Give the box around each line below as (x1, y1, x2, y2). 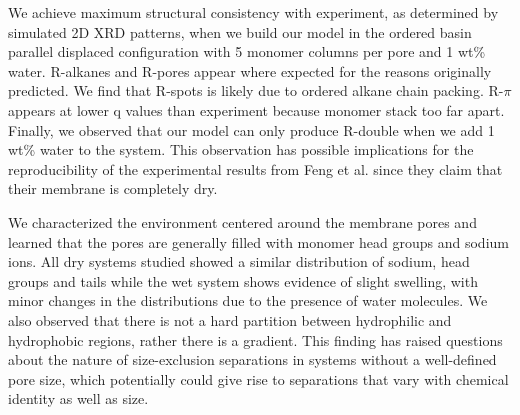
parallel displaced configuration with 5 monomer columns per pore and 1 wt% (8, 41, 486, 62)
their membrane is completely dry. (8, 178, 218, 199)
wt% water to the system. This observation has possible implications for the (8, 139, 474, 160)
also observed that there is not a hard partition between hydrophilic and (8, 309, 452, 330)
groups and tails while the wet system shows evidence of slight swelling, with (8, 270, 478, 291)
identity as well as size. (8, 388, 149, 409)
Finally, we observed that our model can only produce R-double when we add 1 (8, 119, 495, 140)
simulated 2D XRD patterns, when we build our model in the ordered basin (8, 21, 472, 42)
